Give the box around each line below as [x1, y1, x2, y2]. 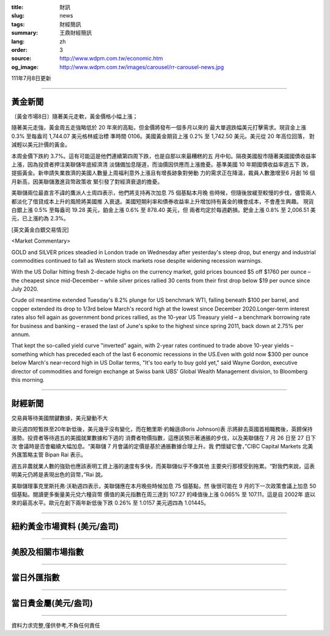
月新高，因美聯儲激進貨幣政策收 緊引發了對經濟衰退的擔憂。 [11, 178, 163, 185]
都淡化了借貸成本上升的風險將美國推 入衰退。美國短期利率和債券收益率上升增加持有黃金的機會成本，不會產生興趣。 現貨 [11, 197, 314, 205]
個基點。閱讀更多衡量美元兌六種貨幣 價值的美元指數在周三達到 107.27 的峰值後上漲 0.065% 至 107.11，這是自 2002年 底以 [11, 491, 316, 498]
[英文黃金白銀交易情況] [11, 226, 70, 233]
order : [11, 46, 28, 53]
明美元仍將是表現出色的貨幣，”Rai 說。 [11, 471, 106, 478]
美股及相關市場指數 [11, 547, 84, 557]
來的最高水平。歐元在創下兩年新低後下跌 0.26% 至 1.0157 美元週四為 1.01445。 [11, 499, 210, 506]
